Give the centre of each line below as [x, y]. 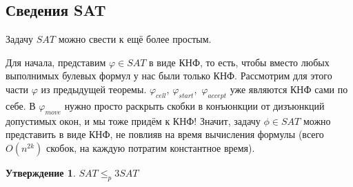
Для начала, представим [56, 62]
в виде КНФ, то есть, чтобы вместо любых [239, 62]
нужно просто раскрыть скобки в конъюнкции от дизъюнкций [194, 105]
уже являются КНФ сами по [289, 89]
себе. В [21, 105]
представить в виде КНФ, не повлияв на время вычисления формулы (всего [165, 134]
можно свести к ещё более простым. [135, 39]
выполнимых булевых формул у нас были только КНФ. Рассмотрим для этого [169, 76]
